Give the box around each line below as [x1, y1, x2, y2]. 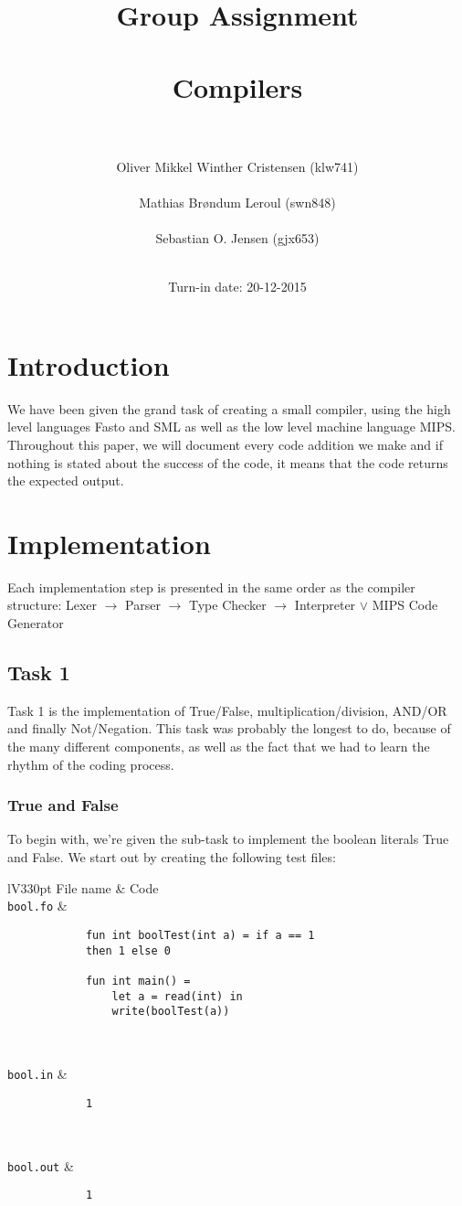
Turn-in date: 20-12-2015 [168, 277, 307, 296]
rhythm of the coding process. [7, 754, 174, 774]
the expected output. [7, 471, 124, 490]
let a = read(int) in [111, 989, 243, 1003]
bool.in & [7, 1064, 68, 1083]
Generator [7, 614, 64, 633]
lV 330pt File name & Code [7, 878, 159, 897]
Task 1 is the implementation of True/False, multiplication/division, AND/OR [7, 700, 447, 720]
